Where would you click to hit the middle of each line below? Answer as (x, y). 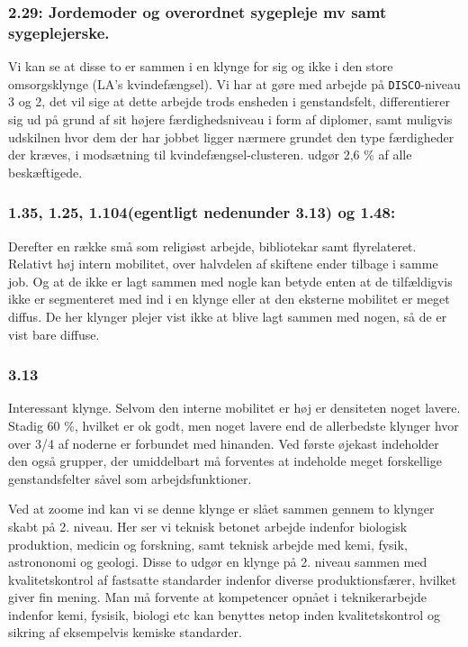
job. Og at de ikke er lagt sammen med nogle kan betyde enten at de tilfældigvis (230, 281)
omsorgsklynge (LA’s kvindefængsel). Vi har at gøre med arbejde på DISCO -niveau (234, 83)
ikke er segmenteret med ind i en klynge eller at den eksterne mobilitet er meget (229, 299)
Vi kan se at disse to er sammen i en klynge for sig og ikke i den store (201, 66)
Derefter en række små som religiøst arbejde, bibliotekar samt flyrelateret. (212, 246)
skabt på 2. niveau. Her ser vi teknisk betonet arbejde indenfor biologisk (208, 526)
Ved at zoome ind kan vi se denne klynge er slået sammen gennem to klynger (221, 509)
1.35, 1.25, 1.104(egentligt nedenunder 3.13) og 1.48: (202, 212)
